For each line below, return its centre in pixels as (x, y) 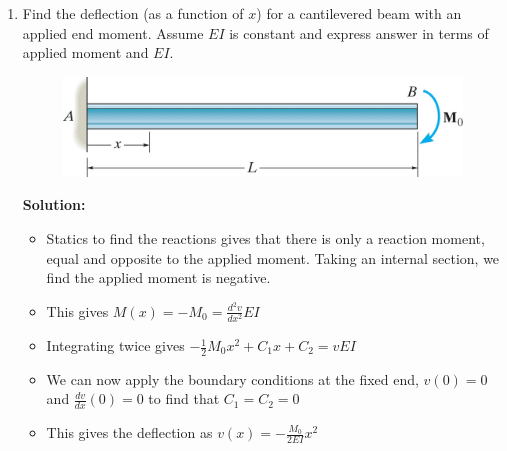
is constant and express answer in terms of (359, 32)
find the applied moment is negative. (158, 277)
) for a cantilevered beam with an (359, 13)
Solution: (54, 204)
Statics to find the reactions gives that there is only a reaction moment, (265, 238)
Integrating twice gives (115, 345)
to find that (184, 398)
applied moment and (85, 52)
